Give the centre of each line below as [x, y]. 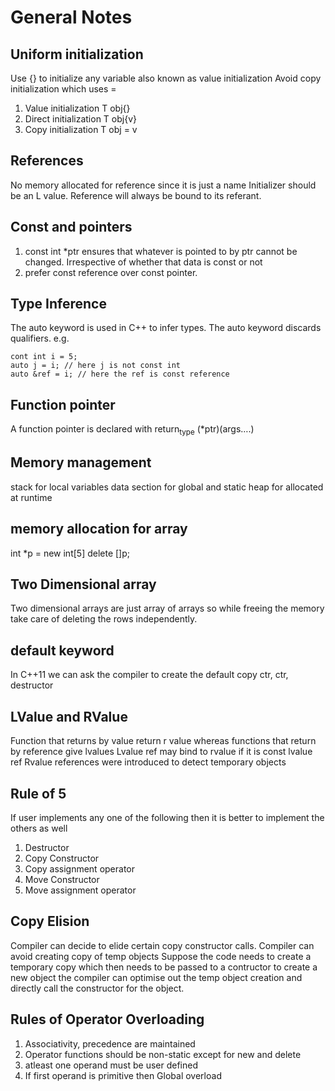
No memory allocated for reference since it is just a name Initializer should [163, 185]
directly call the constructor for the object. [97, 988]
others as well [39, 828]
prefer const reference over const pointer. [111, 272]
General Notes [71, 17]
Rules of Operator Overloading [107, 1019]
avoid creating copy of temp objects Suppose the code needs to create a [161, 956]
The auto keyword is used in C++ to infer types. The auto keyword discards [166, 328]
